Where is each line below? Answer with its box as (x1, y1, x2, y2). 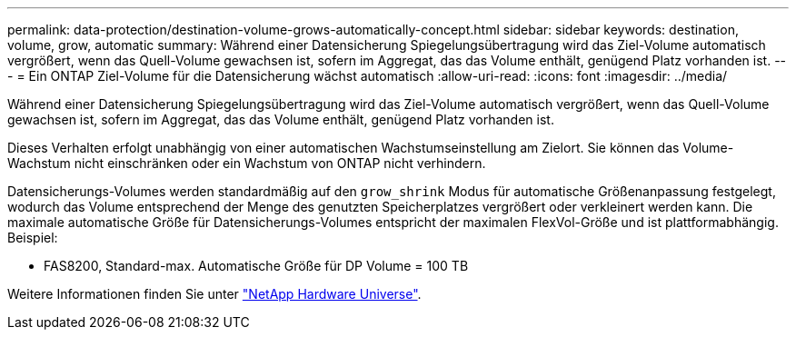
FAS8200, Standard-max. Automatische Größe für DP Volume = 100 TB (44, 258, 469, 273)
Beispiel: (7, 230, 58, 245)
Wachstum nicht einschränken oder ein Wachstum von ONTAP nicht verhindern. (7, 155, 486, 171)
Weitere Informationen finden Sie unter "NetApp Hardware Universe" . (7, 286, 422, 302)
